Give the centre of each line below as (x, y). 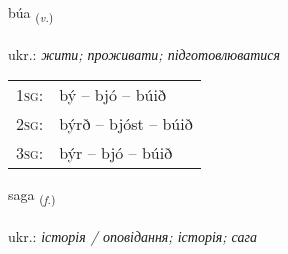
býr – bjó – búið (116, 153)
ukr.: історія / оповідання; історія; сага (132, 236)
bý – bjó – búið (112, 95)
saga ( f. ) (32, 196)
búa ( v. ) (31, 13)
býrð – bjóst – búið (126, 124)
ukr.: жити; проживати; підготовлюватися (144, 53)
